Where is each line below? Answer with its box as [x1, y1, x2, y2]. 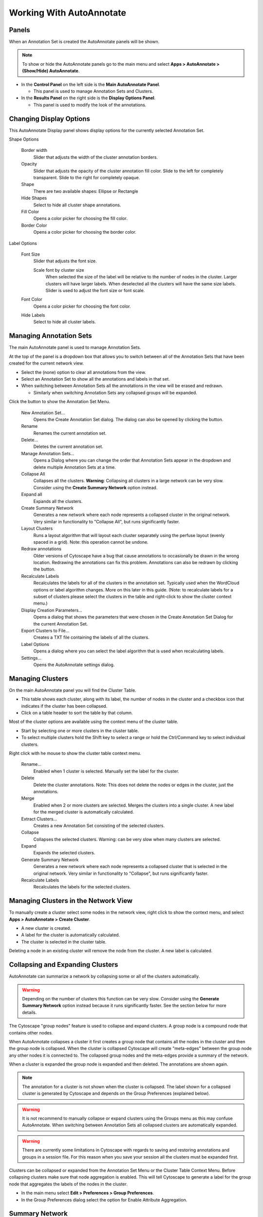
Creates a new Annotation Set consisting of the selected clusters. [33, 823, 165, 829]
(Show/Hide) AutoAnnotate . [22, 68, 80, 74]
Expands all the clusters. [33, 498, 83, 504]
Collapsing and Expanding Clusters [9, 960, 118, 969]
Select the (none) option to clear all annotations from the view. [21, 369, 146, 375]
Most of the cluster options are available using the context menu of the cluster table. [9, 719, 179, 725]
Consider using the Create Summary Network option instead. [33, 484, 158, 490]
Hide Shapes [21, 195, 47, 201]
